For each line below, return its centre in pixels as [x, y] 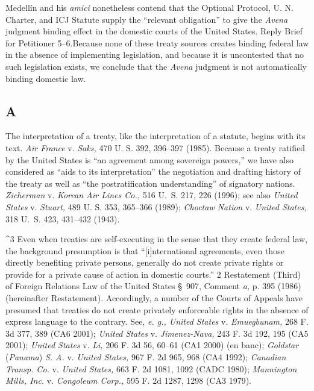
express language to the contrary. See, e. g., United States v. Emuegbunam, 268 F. [157, 321]
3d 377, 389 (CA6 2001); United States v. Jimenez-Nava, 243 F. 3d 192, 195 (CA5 [157, 333]
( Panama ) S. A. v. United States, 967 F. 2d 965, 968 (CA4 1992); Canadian [146, 357]
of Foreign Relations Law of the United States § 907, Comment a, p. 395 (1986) [153, 286]
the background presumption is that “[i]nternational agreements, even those [145, 250]
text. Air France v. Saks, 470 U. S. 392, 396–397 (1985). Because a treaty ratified [155, 147]
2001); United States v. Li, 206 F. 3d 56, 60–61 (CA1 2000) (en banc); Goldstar [152, 345]
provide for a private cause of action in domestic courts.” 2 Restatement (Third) [153, 274]
